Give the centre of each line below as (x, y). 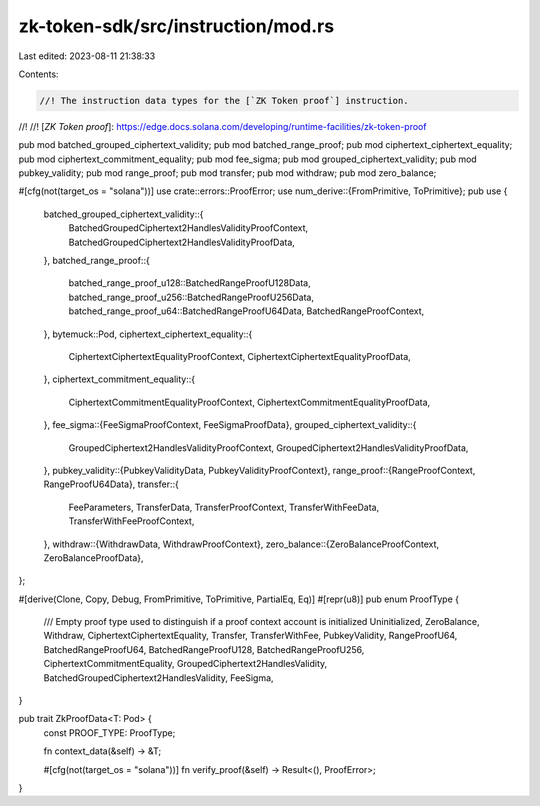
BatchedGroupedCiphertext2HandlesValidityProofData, (181, 242)
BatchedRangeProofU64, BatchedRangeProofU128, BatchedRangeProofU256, (204, 649)
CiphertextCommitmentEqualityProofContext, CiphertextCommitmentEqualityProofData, (249, 402)
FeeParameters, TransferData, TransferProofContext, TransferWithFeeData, (224, 507)
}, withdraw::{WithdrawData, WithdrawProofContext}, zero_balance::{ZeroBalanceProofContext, (241, 544)
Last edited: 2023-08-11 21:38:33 (87, 56)
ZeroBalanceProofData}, (93, 557)
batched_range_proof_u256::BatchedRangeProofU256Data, (191, 297)
